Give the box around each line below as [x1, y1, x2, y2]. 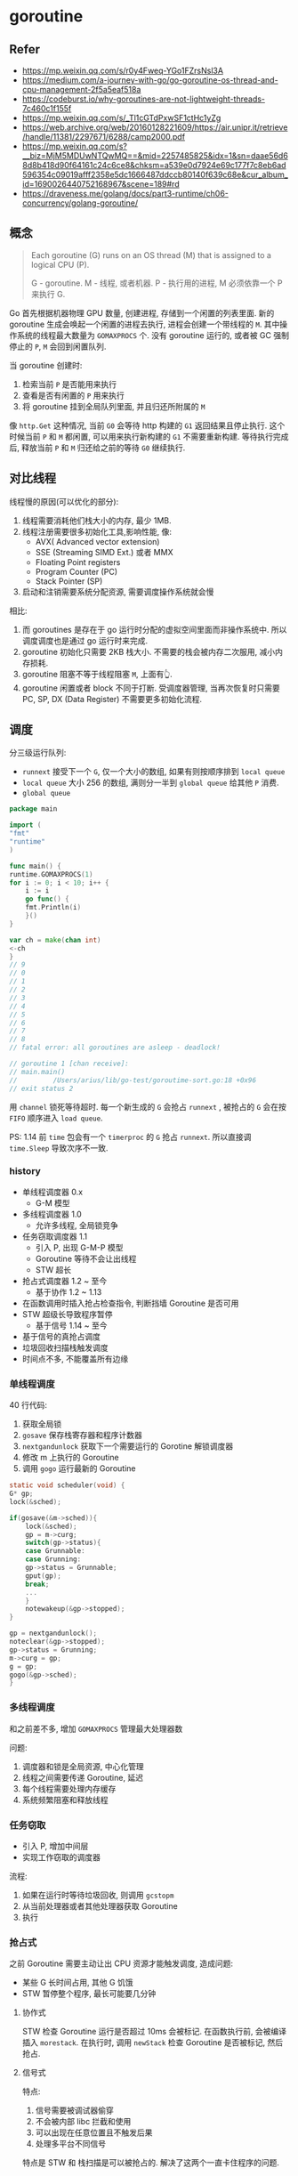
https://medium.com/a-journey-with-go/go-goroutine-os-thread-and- [21, 75, 278, 85]
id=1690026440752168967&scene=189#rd [21, 179, 180, 189]
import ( [9, 821, 42, 829]
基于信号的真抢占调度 [21, 1331, 101, 1341]
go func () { [25, 894, 69, 904]
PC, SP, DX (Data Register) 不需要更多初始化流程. [21, 693, 203, 704]
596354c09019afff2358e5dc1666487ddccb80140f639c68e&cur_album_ [21, 169, 289, 180]
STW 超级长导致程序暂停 [21, 1308, 113, 1319]
